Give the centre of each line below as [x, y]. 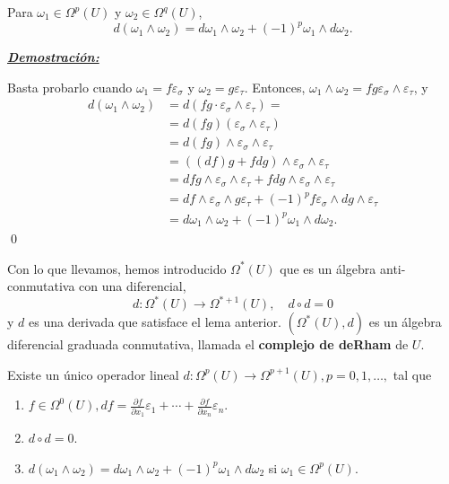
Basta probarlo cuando [70, 87]
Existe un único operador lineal [93, 374]
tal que [412, 374]
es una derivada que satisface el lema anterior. [155, 322]
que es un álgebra [328, 268]
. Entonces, [275, 87]
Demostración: [53, 57]
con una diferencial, [133, 286]
